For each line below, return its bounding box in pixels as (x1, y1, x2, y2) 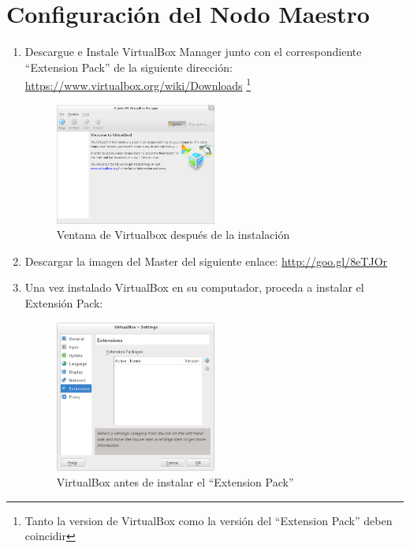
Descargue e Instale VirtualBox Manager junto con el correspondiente (24, 43, 362, 60)
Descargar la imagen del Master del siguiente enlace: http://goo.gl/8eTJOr (24, 252, 388, 269)
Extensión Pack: (24, 295, 103, 311)
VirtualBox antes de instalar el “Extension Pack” (56, 474, 294, 490)
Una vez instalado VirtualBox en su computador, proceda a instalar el (24, 279, 364, 296)
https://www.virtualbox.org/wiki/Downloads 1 (24, 75, 252, 93)
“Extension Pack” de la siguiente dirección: (24, 58, 233, 75)
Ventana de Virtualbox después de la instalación (56, 226, 290, 243)
